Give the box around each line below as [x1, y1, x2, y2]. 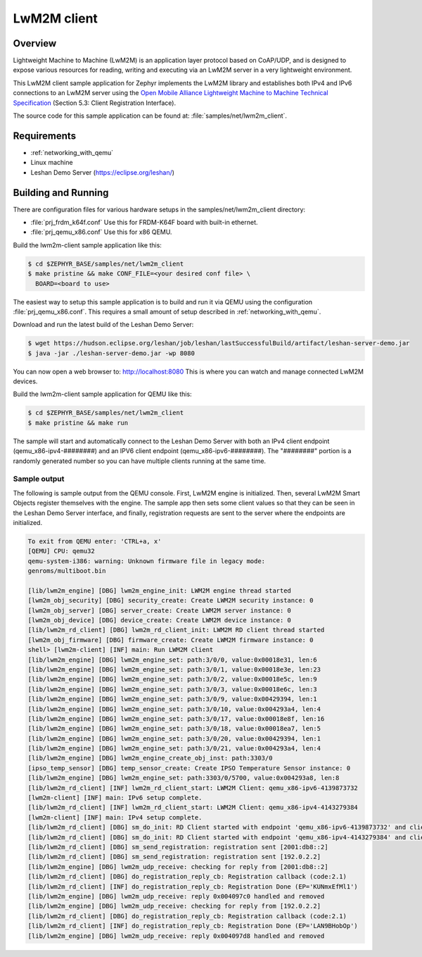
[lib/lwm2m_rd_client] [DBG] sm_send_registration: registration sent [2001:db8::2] [27, 843, 328, 851]
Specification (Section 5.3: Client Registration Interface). [13, 99, 176, 107]
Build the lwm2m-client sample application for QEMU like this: [13, 390, 193, 398]
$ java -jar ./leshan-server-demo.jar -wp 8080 [27, 349, 195, 357]
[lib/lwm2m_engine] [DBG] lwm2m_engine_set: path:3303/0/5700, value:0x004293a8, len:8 [27, 774, 340, 782]
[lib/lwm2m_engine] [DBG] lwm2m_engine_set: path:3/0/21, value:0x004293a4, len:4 [27, 744, 321, 753]
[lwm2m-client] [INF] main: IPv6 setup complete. [27, 794, 203, 802]
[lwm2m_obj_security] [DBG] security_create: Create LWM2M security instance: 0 [27, 596, 314, 605]
